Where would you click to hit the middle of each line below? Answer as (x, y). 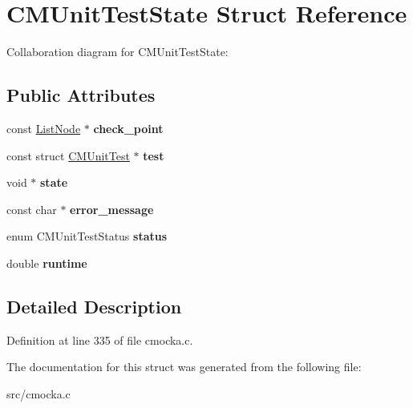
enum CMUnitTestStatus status (87, 236)
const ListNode (44, 128)
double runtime (47, 263)
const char (32, 209)
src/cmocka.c (38, 393)
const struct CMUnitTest (68, 155)
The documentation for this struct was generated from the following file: (184, 367)
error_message (112, 209)
